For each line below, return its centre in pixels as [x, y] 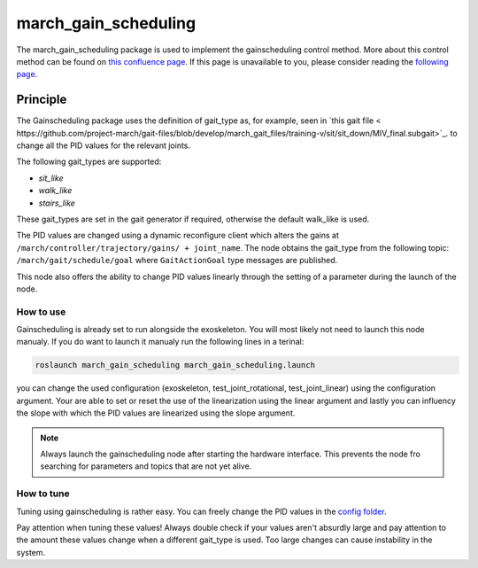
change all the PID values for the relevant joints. [103, 145]
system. [31, 552]
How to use [41, 312]
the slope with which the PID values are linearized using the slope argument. [156, 413]
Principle [42, 100]
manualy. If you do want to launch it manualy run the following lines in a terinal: [160, 342]
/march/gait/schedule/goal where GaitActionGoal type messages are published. [177, 261]
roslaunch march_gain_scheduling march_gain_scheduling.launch [175, 365]
